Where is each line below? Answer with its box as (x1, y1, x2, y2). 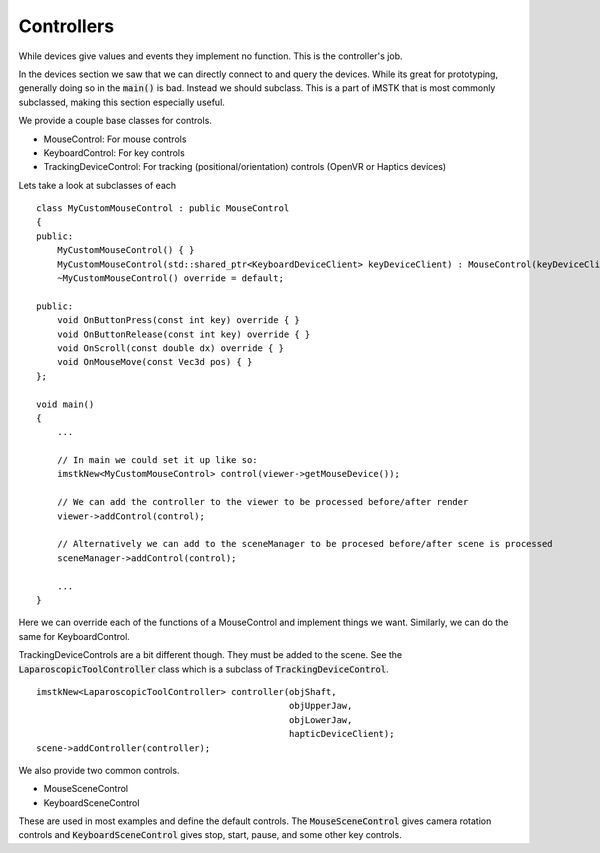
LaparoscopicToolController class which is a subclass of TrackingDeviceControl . (18, 663, 389, 675)
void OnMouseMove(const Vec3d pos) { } (56, 356, 253, 368)
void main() (36, 398, 95, 410)
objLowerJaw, (288, 714, 353, 725)
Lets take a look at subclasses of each (18, 179, 177, 191)
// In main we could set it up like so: (56, 455, 259, 466)
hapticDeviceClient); (288, 728, 395, 740)
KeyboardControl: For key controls (43, 146, 185, 159)
